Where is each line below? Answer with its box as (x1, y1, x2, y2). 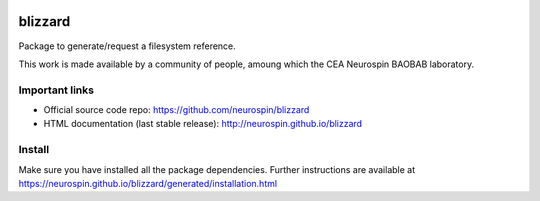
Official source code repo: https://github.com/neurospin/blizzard (43, 104, 310, 116)
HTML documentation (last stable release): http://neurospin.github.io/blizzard (43, 118, 363, 130)
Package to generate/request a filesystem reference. (18, 40, 237, 52)
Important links (18, 83, 95, 97)
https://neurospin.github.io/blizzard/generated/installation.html (18, 177, 278, 189)
